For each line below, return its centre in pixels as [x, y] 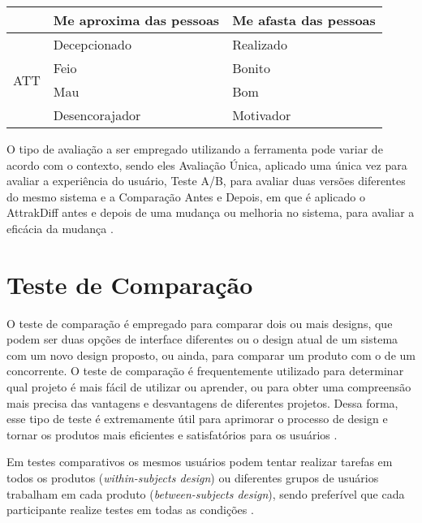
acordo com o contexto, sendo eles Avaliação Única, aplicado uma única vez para [207, 164]
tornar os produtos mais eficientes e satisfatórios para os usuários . [172, 434]
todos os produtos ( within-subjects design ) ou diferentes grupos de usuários [193, 478]
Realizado [260, 44]
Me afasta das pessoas [304, 20]
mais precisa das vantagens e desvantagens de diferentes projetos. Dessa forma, [202, 402]
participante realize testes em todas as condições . [130, 510]
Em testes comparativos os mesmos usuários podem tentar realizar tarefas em [200, 462]
